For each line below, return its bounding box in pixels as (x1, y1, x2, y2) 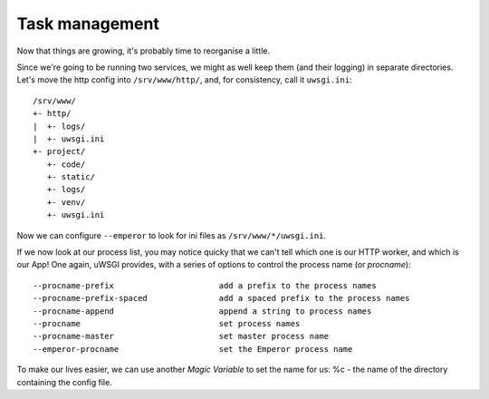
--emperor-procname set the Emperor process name (33, 344, 353, 354)
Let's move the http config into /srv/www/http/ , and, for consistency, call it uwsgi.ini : (16, 74, 352, 85)
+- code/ (46, 159, 86, 170)
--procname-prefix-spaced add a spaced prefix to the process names (33, 293, 410, 304)
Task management (16, 14, 160, 34)
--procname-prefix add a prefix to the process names (33, 280, 377, 290)
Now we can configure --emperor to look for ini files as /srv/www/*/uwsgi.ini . (16, 229, 326, 240)
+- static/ (46, 172, 95, 182)
